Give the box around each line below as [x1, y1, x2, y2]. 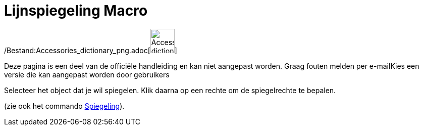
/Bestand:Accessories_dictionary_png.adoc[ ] [4, 46, 177, 55]
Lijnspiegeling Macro [4, 2, 148, 19]
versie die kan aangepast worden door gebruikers [4, 70, 170, 79]
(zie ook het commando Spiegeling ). [4, 101, 125, 110]
